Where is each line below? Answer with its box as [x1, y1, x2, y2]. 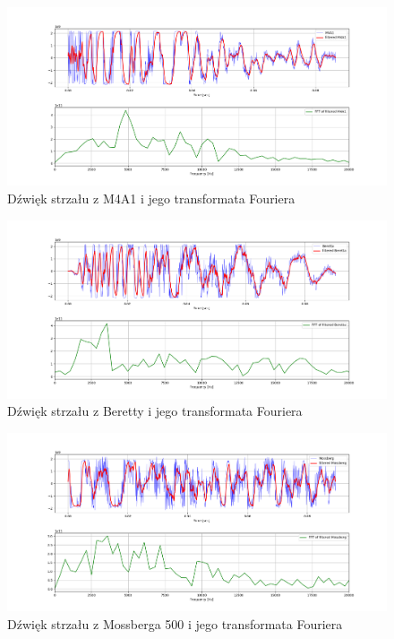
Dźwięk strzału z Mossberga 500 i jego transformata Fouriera [7, 615, 343, 633]
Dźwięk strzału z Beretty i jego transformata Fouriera [7, 402, 303, 420]
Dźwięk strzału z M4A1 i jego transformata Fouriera [7, 188, 295, 207]
